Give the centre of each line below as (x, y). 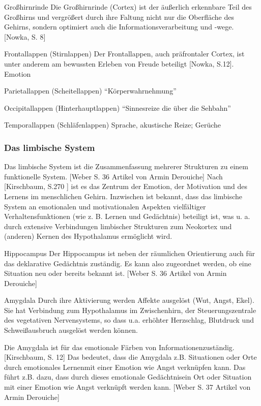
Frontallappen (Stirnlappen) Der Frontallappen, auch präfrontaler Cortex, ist (124, 54)
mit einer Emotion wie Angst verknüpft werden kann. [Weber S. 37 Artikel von (127, 387)
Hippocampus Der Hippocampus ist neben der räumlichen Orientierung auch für (130, 253)
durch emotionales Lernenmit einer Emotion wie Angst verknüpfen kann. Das (125, 367)
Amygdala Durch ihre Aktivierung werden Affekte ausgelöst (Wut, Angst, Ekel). (129, 300)
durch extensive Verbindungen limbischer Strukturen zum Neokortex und (118, 226)
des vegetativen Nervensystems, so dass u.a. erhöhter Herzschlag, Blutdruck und (129, 320)
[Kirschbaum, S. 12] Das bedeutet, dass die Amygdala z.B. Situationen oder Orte (130, 357)
